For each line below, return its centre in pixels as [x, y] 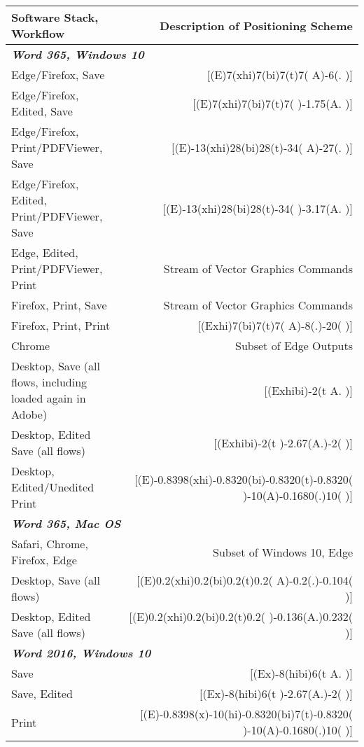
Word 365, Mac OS [66, 523]
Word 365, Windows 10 [78, 54]
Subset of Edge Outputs [294, 345]
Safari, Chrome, [50, 544]
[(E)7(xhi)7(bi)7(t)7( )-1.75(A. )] [273, 103]
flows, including [49, 382]
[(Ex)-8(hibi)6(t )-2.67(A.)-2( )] [276, 693]
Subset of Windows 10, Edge [283, 552]
